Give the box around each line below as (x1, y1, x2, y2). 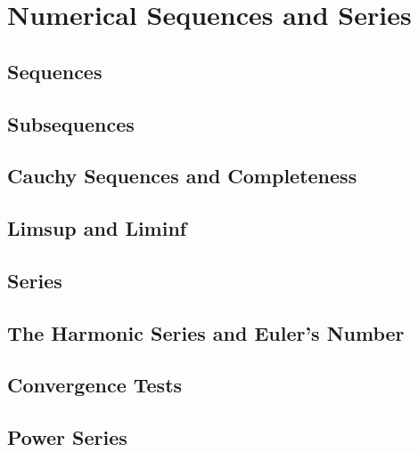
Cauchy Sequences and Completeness (7, 162, 357, 190)
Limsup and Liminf (7, 214, 187, 242)
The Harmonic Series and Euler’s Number (7, 319, 405, 346)
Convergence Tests (7, 371, 183, 399)
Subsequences (7, 109, 135, 137)
